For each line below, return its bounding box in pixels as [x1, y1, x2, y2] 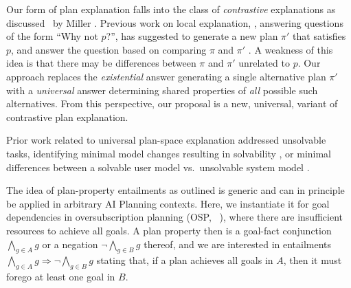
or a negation [42, 236, 98, 251]
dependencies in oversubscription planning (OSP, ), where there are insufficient [6, 210, 343, 224]
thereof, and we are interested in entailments [144, 236, 332, 251]
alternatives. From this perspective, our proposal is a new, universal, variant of [6, 96, 338, 111]
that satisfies [293, 29, 346, 43]
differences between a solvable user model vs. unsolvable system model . [6, 159, 310, 174]
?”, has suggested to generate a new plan [106, 29, 278, 43]
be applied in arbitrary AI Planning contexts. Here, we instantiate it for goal [6, 196, 330, 210]
